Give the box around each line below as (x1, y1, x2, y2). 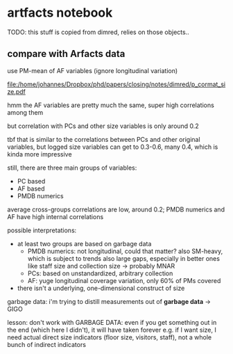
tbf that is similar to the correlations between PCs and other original (7, 135, 200, 143)
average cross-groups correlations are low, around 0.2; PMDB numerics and (7, 205, 225, 214)
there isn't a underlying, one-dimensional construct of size (17, 284, 185, 292)
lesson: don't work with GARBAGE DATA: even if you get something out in (7, 318, 217, 326)
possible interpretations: (7, 226, 77, 234)
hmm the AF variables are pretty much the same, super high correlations (7, 101, 215, 109)
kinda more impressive (7, 150, 72, 158)
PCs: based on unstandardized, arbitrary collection (27, 269, 173, 277)
